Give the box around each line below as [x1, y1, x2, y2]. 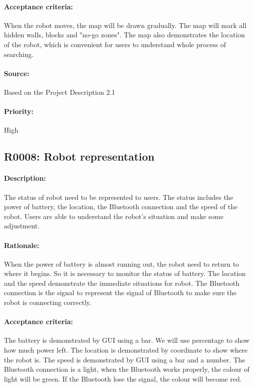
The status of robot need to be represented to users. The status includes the [4, 192, 233, 202]
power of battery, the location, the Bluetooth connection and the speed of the [4, 201, 238, 212]
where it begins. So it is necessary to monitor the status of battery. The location [4, 268, 246, 278]
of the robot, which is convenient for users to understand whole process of [4, 39, 226, 49]
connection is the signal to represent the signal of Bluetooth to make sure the [4, 287, 237, 298]
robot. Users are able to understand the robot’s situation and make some [4, 211, 224, 221]
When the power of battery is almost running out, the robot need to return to [4, 258, 239, 269]
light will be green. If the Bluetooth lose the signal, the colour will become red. [4, 373, 242, 384]
